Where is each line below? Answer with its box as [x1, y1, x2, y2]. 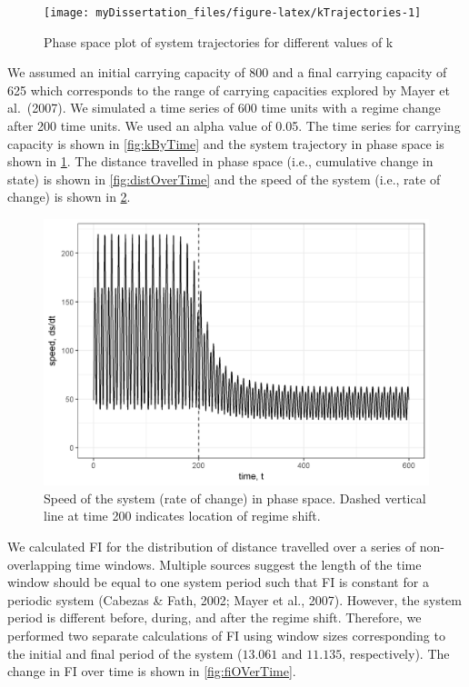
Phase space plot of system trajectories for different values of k [44, 32, 394, 51]
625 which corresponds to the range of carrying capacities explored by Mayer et [7, 80, 450, 99]
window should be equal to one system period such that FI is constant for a [7, 572, 429, 592]
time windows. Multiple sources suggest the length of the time [75, 554, 422, 573]
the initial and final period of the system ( [7, 643, 243, 662]
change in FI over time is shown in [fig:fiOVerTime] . [7, 662, 296, 681]
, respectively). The [342, 643, 450, 662]
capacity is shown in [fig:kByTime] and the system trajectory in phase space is [7, 134, 444, 153]
